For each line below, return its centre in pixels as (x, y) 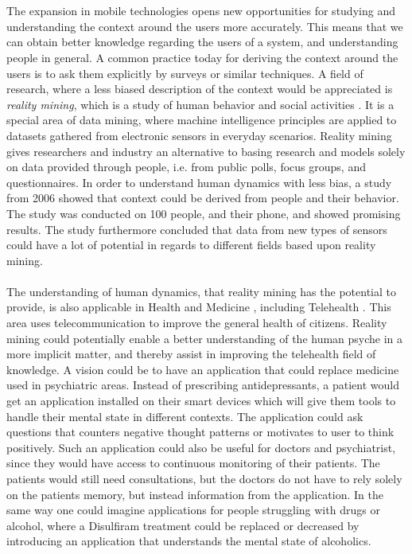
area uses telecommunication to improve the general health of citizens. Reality (197, 323)
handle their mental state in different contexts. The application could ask (185, 416)
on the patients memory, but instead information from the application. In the (195, 494)
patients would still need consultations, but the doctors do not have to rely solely (204, 478)
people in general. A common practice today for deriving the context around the (202, 57)
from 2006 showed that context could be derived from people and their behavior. (203, 198)
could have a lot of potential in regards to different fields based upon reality (191, 245)
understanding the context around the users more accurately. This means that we (205, 26)
